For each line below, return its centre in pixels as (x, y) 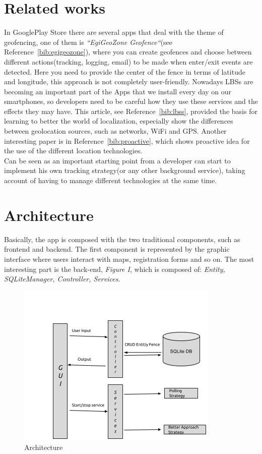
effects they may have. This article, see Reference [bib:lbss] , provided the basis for (131, 111)
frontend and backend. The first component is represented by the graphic (117, 249)
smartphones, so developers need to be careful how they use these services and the (131, 101)
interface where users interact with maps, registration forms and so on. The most (129, 259)
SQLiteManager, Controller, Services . (62, 279)
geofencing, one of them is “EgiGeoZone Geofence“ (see (88, 42)
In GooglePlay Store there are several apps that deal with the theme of (114, 32)
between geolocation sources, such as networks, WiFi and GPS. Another (115, 131)
